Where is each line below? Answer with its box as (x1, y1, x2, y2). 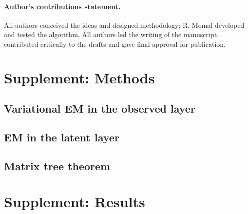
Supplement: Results (4, 192, 145, 212)
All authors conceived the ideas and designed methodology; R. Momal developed (4, 19, 245, 30)
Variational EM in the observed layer (4, 101, 195, 116)
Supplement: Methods (4, 67, 155, 87)
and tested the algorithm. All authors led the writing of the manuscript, (4, 29, 219, 39)
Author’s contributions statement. (4, 1, 121, 11)
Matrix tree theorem (4, 158, 111, 173)
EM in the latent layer (4, 130, 119, 145)
